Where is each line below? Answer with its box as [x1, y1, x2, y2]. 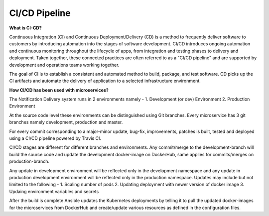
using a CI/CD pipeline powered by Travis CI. [9, 135, 102, 141]
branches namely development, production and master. [9, 119, 123, 125]
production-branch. [9, 158, 50, 164]
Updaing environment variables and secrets [9, 188, 99, 194]
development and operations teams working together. [9, 62, 120, 68]
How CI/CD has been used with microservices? [9, 87, 109, 93]
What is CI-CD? [9, 25, 42, 31]
